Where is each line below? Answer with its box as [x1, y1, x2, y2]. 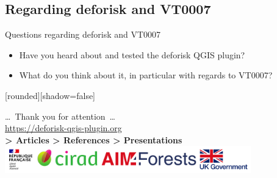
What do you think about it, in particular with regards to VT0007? [19, 69, 273, 81]
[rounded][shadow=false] [5, 89, 96, 101]
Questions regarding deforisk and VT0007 [5, 28, 161, 41]
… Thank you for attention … [5, 109, 115, 122]
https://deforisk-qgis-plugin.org [5, 122, 122, 134]
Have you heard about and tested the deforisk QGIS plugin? [19, 48, 245, 61]
